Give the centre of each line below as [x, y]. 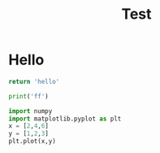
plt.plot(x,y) [32, 142]
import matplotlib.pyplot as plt [65, 119]
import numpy [30, 111]
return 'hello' [34, 81]
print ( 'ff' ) [28, 96]
